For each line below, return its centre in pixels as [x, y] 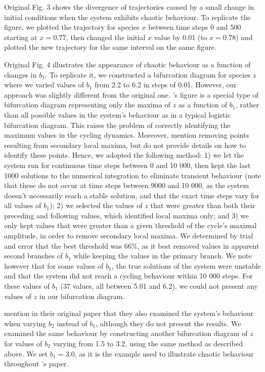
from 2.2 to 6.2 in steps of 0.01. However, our [166, 85]
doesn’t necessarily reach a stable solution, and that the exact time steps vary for [132, 195]
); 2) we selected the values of [96, 205]
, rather [247, 105]
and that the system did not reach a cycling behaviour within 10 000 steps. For [129, 276]
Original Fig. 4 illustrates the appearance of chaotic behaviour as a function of [127, 64]
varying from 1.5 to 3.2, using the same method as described [148, 343]
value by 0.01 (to [180, 37]
